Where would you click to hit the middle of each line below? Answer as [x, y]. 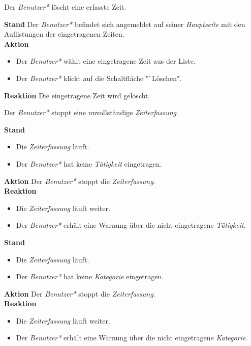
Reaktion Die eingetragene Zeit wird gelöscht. [77, 95]
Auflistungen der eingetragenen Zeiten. [64, 34]
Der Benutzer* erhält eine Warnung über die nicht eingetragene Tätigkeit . [131, 225]
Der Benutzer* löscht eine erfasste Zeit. [65, 7]
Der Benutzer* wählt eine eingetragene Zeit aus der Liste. [106, 61]
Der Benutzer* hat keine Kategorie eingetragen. [90, 276]
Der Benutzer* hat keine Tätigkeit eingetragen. [89, 163]
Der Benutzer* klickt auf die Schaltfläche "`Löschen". [99, 78]
